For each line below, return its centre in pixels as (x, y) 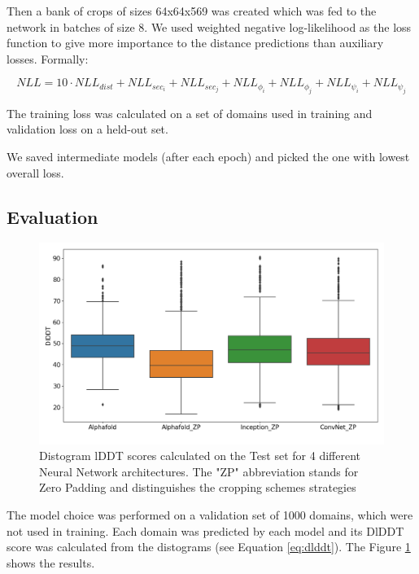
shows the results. (51, 562)
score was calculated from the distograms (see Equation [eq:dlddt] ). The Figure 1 (209, 547)
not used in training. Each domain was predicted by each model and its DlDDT (205, 530)
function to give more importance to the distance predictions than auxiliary (195, 43)
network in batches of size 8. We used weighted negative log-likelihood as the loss (209, 26)
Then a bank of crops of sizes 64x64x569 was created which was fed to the (192, 11)
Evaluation (52, 216)
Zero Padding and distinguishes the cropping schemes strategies (198, 487)
